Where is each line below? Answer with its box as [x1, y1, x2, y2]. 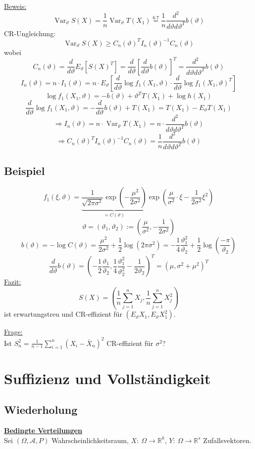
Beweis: [4, 1, 27, 11]
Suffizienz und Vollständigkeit [4, 368, 211, 388]
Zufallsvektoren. [203, 435, 252, 445]
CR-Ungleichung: [4, 28, 56, 38]
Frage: [4, 327, 23, 337]
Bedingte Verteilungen [4, 425, 82, 436]
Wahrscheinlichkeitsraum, [51, 435, 129, 445]
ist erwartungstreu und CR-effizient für [4, 309, 122, 319]
